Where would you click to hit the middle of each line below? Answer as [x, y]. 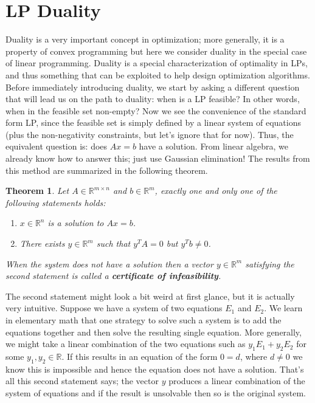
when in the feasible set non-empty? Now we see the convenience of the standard [156, 110]
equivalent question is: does [57, 146]
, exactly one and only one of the [216, 191]
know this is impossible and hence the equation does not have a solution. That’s [155, 369]
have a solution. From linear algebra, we [213, 146]
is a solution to [76, 223]
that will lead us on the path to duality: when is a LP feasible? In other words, [153, 99]
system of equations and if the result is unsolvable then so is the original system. [156, 392]
